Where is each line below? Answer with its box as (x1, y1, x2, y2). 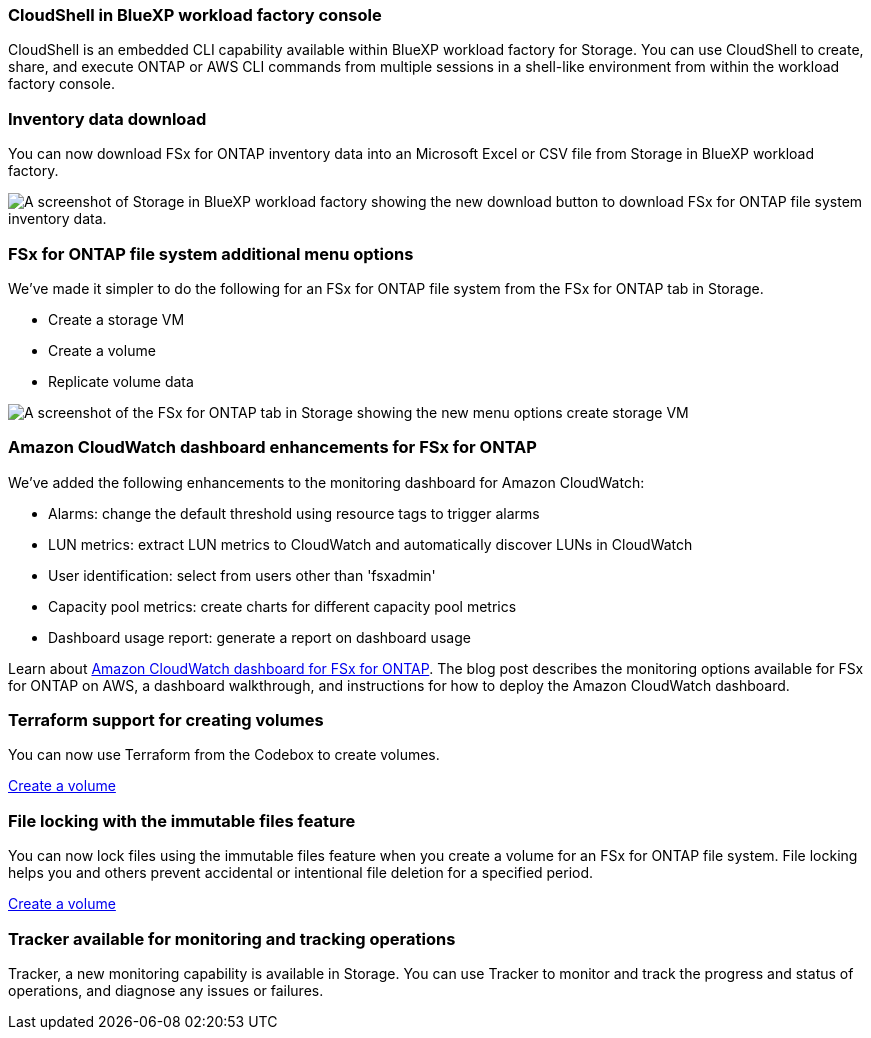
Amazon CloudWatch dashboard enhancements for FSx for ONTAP (8, 437, 537, 458)
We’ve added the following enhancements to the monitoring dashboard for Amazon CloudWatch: (8, 473, 645, 491)
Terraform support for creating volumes (8, 710, 324, 730)
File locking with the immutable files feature (8, 810, 356, 831)
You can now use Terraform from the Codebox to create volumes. (8, 746, 440, 764)
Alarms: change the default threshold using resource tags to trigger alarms (48, 504, 540, 522)
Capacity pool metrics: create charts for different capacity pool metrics (48, 597, 517, 615)
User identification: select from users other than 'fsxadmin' (48, 566, 436, 584)
